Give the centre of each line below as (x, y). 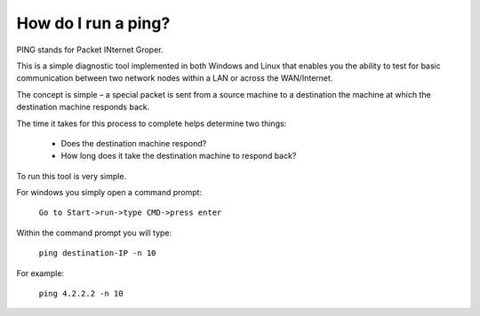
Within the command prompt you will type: (94, 233)
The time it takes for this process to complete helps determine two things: (152, 123)
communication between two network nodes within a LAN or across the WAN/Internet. (175, 78)
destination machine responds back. (83, 107)
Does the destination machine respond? (134, 143)
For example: (40, 273)
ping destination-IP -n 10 (97, 253)
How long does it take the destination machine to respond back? (179, 156)
